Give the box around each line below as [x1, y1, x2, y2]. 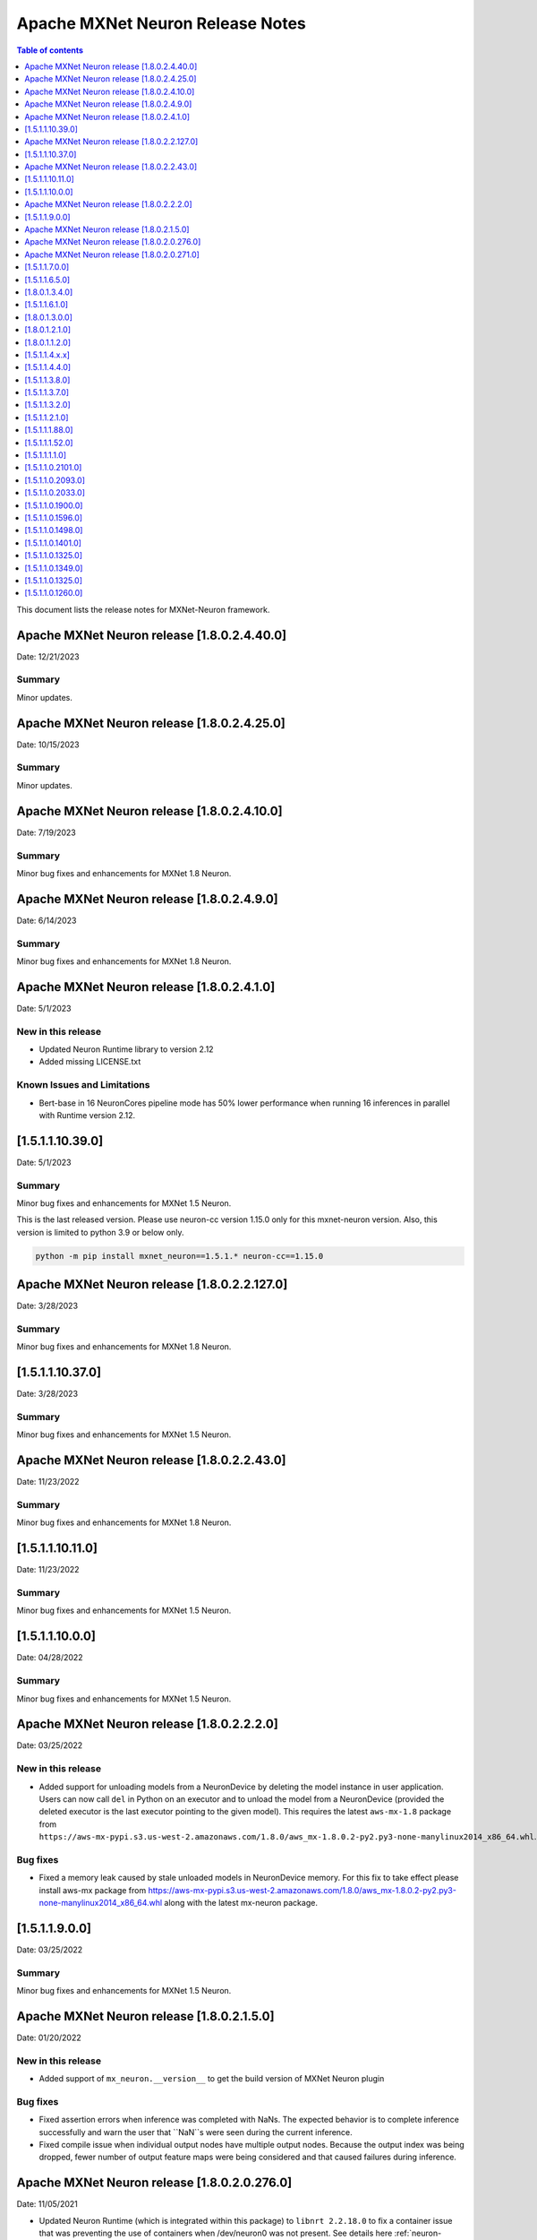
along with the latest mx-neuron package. [164, 1898, 318, 1908]
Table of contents [16, 45, 84, 56]
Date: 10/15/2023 [16, 739, 80, 750]
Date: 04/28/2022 [16, 1652, 84, 1663]
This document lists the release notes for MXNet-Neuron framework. [16, 604, 270, 615]
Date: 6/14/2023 [16, 915, 77, 926]
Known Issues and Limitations [16, 1079, 150, 1091]
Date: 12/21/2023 [16, 650, 80, 662]
